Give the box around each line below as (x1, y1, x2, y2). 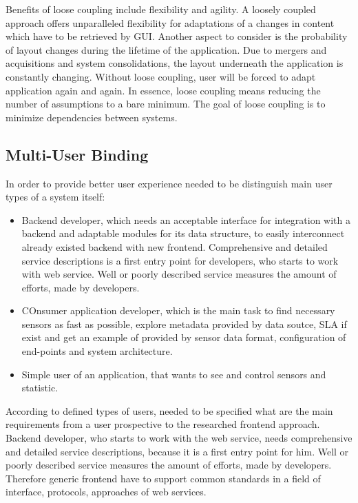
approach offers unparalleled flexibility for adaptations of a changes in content (6, 15, 335, 30)
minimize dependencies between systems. (6, 110, 178, 124)
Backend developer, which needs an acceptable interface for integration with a (21, 212, 350, 227)
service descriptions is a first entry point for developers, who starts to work (21, 253, 339, 267)
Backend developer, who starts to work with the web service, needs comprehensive (6, 431, 352, 445)
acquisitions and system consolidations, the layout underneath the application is (6, 56, 344, 70)
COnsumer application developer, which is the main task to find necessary (21, 303, 335, 318)
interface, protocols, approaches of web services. (6, 484, 207, 499)
